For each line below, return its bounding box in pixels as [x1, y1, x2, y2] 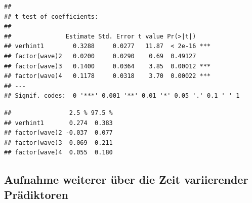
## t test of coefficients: [4, 13, 99, 20]
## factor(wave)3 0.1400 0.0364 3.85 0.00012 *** [4, 62, 211, 70]
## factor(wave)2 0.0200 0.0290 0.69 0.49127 [4, 52, 196, 60]
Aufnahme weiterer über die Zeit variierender [4, 172, 248, 187]
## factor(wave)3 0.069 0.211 [4, 139, 113, 146]
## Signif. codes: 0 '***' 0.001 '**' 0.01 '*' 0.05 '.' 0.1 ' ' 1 [4, 92, 240, 100]
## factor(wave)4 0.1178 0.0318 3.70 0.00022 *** [4, 72, 211, 80]
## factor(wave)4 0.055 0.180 [4, 149, 113, 156]
